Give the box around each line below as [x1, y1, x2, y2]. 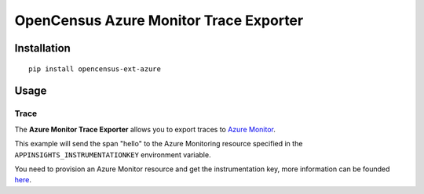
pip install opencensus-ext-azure [28, 64, 161, 74]
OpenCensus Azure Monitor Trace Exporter [14, 12, 304, 29]
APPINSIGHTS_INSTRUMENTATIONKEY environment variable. [14, 149, 211, 160]
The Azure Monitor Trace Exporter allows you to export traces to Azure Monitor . [14, 124, 276, 134]
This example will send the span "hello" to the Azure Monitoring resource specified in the [14, 139, 303, 149]
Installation [14, 41, 71, 55]
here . [14, 175, 31, 185]
